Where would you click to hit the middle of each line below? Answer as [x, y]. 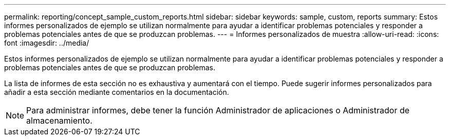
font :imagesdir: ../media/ [47, 43]
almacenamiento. [59, 121]
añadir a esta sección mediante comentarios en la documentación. [117, 92]
